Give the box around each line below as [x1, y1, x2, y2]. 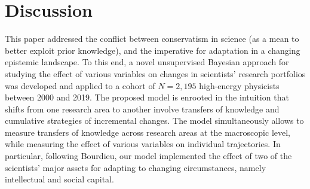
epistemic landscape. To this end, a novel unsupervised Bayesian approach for [5, 56, 289, 68]
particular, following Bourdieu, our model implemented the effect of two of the [5, 150, 292, 162]
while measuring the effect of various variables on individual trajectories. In [5, 138, 281, 150]
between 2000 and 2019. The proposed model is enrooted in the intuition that [5, 91, 289, 103]
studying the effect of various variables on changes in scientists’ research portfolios [5, 67, 306, 80]
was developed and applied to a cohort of [5, 79, 155, 92]
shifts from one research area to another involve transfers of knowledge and [5, 102, 280, 115]
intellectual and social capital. [5, 173, 114, 185]
